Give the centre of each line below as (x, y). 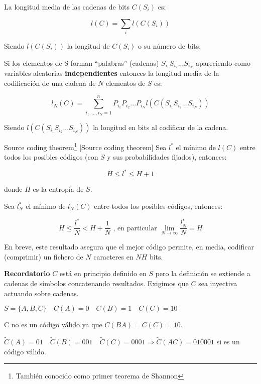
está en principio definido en (103, 273)
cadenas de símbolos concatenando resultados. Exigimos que (96, 283)
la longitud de (88, 45)
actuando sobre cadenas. (41, 293)
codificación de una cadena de (50, 83)
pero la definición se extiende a (203, 273)
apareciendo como (223, 62)
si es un (228, 341)
